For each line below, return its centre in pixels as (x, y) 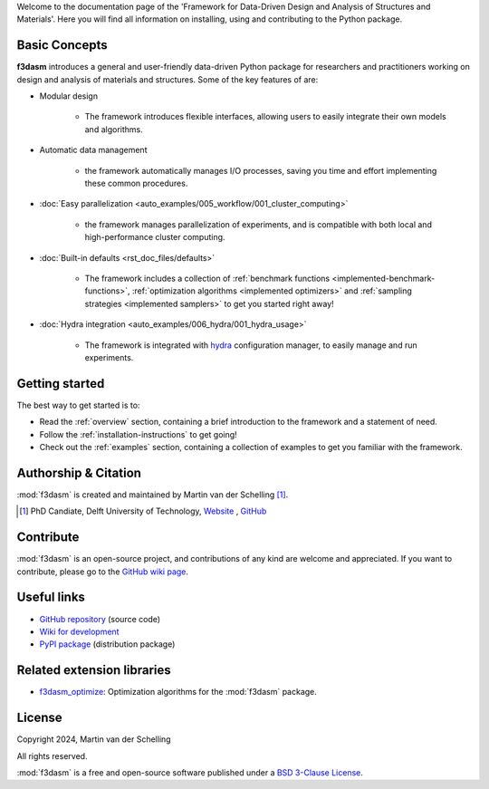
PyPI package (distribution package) (107, 644)
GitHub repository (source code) (100, 619)
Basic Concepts (62, 45)
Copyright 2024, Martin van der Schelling (94, 739)
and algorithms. (114, 129)
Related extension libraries (94, 670)
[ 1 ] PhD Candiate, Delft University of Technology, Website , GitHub (143, 511)
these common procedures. (136, 183)
